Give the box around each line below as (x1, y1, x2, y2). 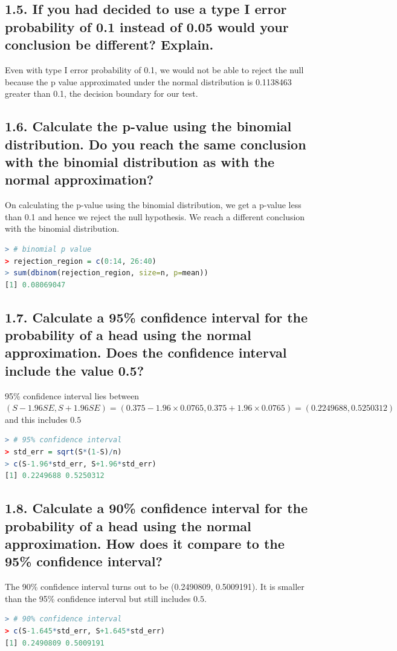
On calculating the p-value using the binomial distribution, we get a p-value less (5, 198, 302, 211)
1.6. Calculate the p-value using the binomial (5, 117, 292, 136)
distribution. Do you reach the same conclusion (5, 134, 306, 153)
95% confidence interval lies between (5, 389, 140, 402)
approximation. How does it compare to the (5, 534, 285, 552)
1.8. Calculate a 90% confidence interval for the (5, 499, 308, 517)
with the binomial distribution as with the (5, 152, 275, 171)
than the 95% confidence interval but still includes (5, 592, 191, 604)
